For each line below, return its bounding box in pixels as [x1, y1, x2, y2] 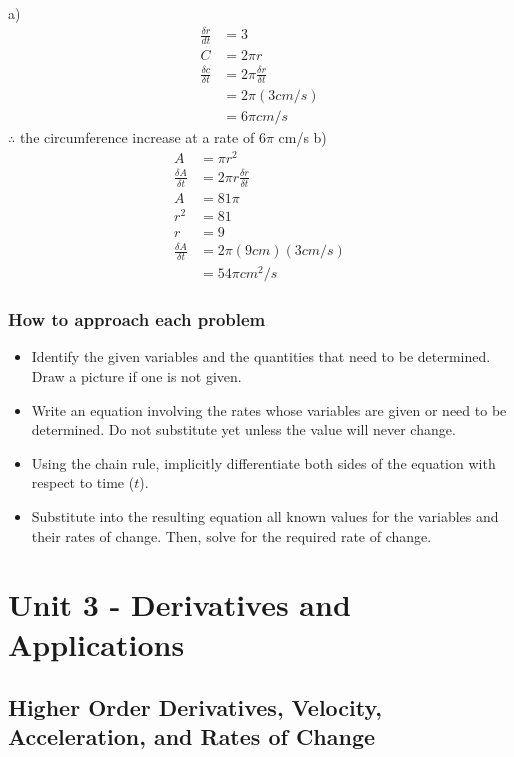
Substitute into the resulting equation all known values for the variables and [31, 505, 499, 526]
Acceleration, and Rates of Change [8, 721, 376, 752]
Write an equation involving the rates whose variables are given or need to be [31, 399, 507, 420]
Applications [8, 623, 185, 664]
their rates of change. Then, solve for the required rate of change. [31, 525, 432, 546]
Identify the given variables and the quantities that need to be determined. [31, 346, 491, 367]
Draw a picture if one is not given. [31, 365, 242, 386]
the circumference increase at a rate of [19, 127, 255, 148]
